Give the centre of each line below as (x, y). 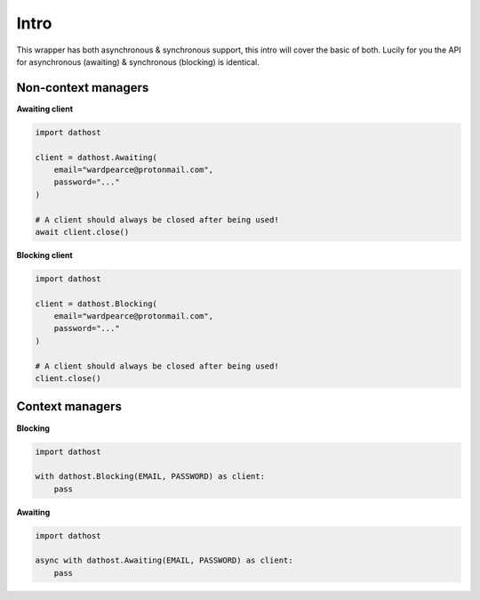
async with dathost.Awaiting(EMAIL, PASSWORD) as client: (164, 560)
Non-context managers (83, 88)
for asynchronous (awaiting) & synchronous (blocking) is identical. (138, 61)
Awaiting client (45, 109)
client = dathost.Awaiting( (96, 157)
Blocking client (44, 255)
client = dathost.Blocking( (96, 304)
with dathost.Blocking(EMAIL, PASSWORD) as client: (150, 477)
